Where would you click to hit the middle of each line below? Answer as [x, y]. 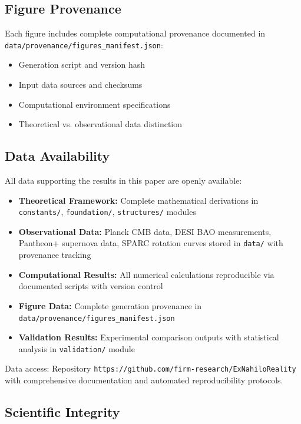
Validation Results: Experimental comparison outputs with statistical [149, 337]
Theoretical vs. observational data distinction [100, 124]
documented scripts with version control [91, 286]
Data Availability [57, 156]
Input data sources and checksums [80, 85]
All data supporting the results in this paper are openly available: [123, 180]
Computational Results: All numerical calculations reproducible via [146, 274]
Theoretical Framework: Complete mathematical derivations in [138, 200]
